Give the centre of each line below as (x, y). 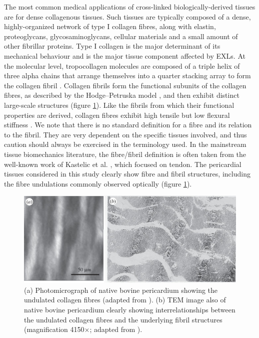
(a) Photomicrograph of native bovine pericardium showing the (121, 290)
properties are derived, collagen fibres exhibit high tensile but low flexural (117, 115)
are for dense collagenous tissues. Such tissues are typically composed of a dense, (127, 16)
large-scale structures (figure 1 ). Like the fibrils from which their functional (119, 105)
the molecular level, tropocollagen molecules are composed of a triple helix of (122, 65)
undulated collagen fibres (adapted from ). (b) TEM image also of (125, 300)
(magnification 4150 (54, 329)
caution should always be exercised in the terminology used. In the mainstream (125, 144)
